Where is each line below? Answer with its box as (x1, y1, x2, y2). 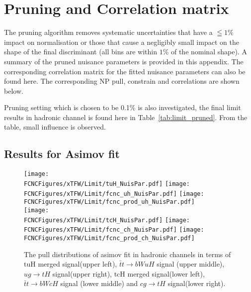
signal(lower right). (167, 278, 226, 289)
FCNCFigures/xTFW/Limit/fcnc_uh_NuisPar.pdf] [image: (24, 190, 204, 197)
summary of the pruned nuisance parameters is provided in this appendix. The (4, 56, 244, 66)
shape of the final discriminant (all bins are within (4, 46, 157, 57)
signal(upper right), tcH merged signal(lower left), (52, 268, 205, 279)
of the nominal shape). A (170, 46, 247, 57)
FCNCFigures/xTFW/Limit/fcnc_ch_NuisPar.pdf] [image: (24, 226, 204, 234)
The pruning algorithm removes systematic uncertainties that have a (4, 27, 213, 37)
